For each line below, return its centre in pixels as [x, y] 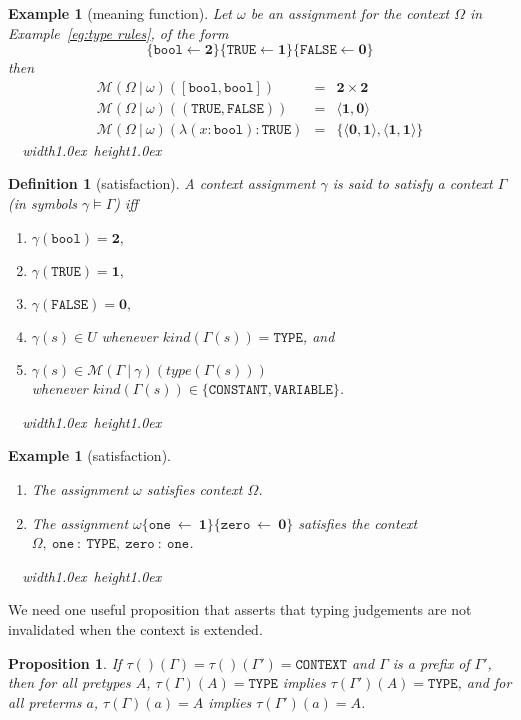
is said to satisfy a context [412, 183]
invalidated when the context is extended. [135, 629]
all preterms [45, 701]
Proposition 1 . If [65, 662]
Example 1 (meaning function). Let [120, 13]
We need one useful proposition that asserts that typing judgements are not [240, 609]
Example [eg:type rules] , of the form [118, 32]
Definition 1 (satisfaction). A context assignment [162, 183]
